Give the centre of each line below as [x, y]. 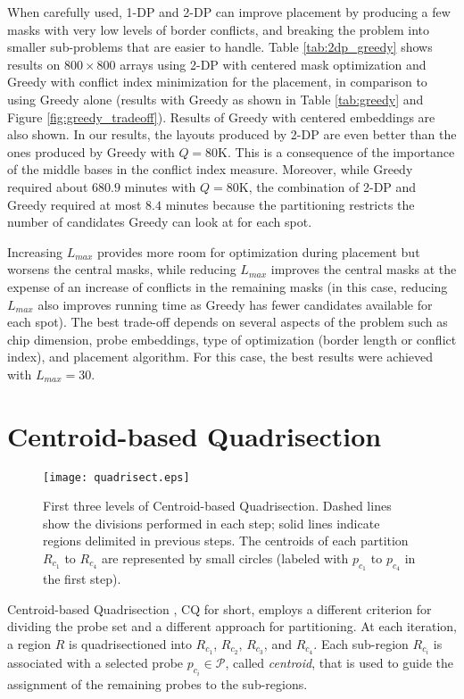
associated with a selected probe [95, 663]
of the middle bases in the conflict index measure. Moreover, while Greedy [210, 169]
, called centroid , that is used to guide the [340, 663]
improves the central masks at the [364, 269]
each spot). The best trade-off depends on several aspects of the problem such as [228, 322]
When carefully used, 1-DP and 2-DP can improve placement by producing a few [229, 12]
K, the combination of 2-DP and [327, 186]
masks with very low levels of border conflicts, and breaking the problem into [219, 29]
